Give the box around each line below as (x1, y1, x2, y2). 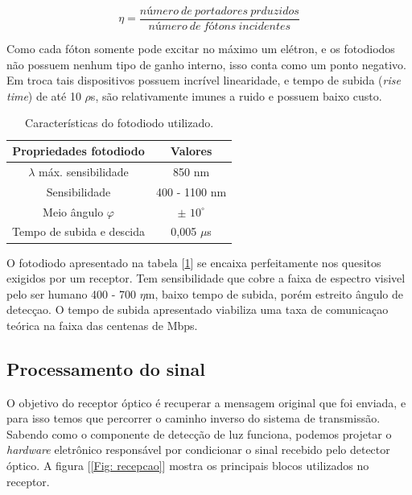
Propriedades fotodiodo (12, 142, 145, 159)
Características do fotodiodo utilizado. (25, 114, 214, 131)
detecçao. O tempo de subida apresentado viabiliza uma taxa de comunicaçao (6, 301, 389, 318)
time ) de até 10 (6, 87, 81, 104)
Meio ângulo (43, 203, 104, 220)
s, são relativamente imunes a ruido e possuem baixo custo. (90, 87, 382, 104)
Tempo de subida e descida (12, 223, 146, 240)
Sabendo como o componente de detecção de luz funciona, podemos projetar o (6, 425, 392, 442)
